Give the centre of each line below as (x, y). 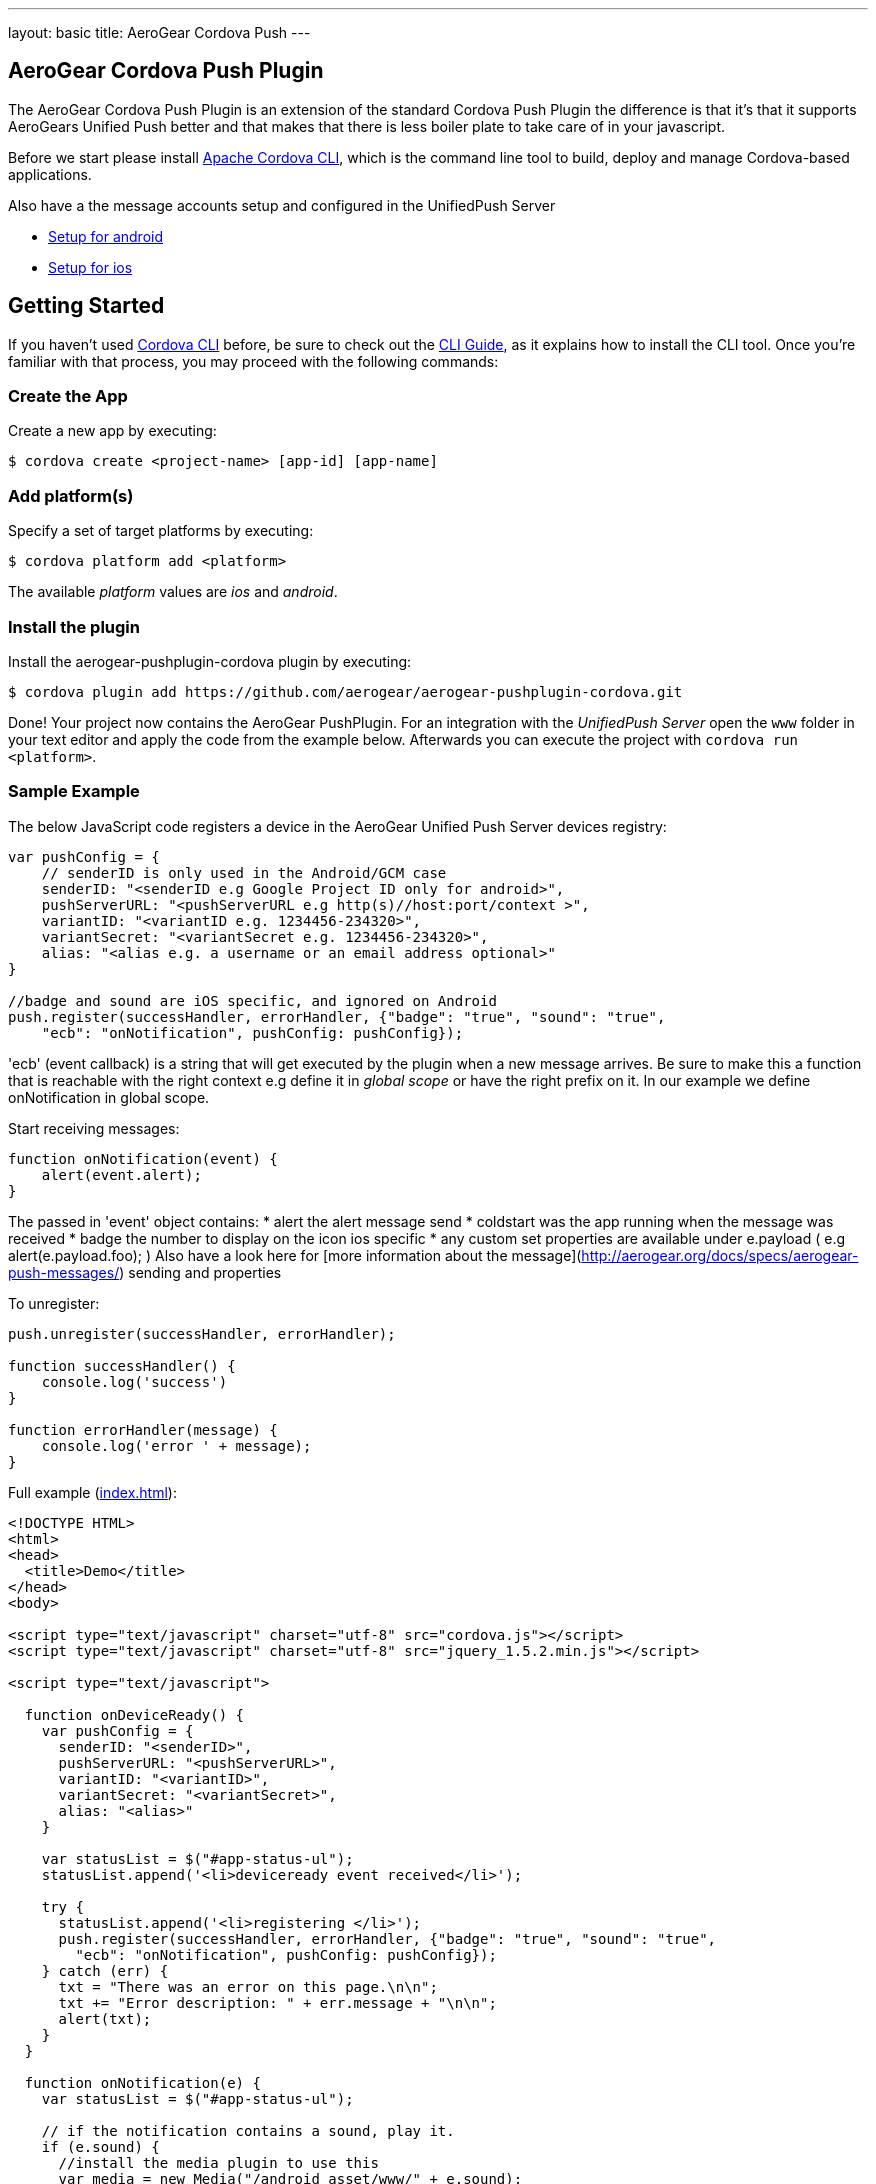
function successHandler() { (122, 1365)
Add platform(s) (71, 495)
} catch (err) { (105, 1970)
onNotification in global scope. (109, 1097)
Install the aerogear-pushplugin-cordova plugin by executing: (210, 661)
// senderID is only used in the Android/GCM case (244, 872)
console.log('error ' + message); (176, 1445)
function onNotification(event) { (143, 1158)
